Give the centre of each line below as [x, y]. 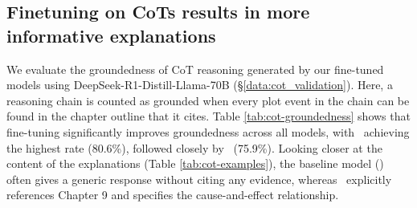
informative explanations [111, 35]
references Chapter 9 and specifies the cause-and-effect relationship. [173, 195]
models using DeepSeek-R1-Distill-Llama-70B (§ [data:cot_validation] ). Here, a [200, 85]
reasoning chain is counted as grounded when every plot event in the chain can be [208, 100]
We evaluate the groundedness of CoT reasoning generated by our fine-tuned [195, 69]
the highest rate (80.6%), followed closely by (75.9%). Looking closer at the [194, 147]
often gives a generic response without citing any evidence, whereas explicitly [199, 179]
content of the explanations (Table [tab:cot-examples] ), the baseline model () [195, 163]
